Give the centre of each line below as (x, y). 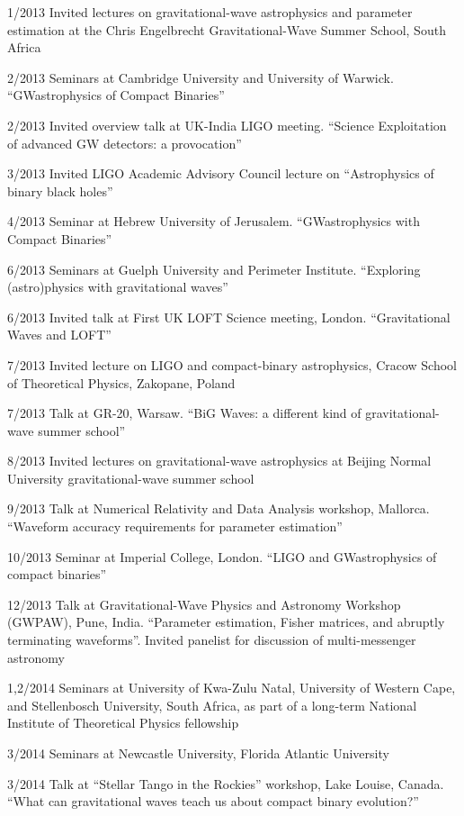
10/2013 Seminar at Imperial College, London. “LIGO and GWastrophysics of (222, 556)
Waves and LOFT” (59, 335)
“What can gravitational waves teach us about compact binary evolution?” (213, 801)
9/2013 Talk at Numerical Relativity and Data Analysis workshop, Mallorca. (219, 508)
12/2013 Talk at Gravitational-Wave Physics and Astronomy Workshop (204, 604)
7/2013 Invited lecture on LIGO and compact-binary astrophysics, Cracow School (232, 364)
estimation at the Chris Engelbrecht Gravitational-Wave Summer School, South (227, 29)
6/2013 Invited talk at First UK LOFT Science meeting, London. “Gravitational (229, 317)
